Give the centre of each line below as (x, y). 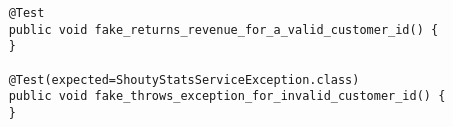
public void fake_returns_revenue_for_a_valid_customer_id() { (223, 29)
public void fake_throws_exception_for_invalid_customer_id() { (227, 96)
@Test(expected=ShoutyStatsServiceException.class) (184, 79)
